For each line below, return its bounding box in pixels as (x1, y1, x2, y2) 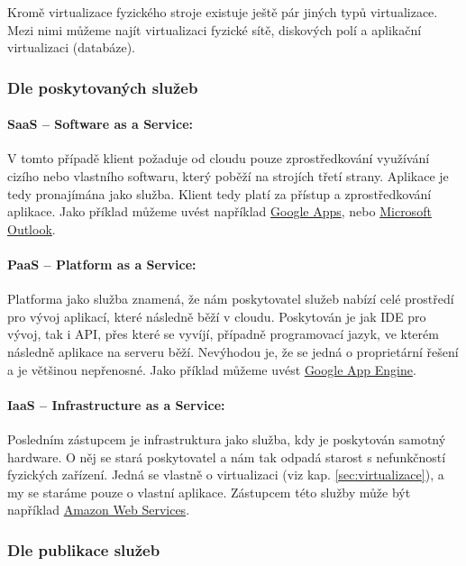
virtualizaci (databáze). (7, 38, 136, 57)
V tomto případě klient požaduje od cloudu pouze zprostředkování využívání (7, 149, 430, 168)
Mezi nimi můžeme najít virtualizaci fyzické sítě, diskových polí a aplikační (7, 20, 422, 39)
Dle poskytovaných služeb (7, 76, 198, 98)
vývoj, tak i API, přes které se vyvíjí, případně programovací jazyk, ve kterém (7, 324, 439, 343)
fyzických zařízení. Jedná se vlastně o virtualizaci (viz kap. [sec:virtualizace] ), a (7, 465, 444, 484)
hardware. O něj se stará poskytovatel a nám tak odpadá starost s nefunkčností (7, 447, 446, 466)
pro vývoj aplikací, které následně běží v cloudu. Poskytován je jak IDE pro (7, 306, 426, 325)
